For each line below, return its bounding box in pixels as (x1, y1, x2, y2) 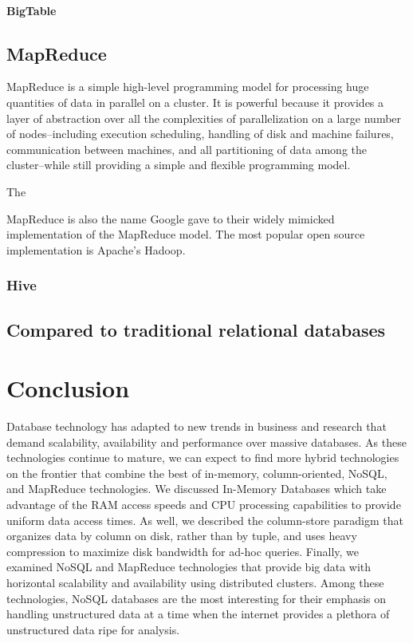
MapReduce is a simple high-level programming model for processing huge (6, 78, 369, 95)
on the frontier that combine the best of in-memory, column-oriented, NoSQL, (6, 464, 387, 481)
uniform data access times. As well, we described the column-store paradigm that (6, 511, 403, 528)
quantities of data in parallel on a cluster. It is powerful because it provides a (6, 93, 384, 110)
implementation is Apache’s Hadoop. (6, 241, 186, 258)
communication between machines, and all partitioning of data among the (6, 140, 368, 157)
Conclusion (6, 372, 130, 404)
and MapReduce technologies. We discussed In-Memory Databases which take (6, 480, 387, 497)
